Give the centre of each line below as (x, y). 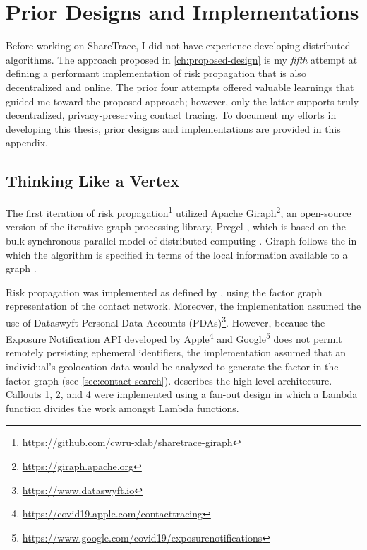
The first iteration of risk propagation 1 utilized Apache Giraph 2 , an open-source (179, 212)
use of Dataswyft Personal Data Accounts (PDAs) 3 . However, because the (166, 321)
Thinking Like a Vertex (92, 181)
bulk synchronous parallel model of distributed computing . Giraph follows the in (181, 240)
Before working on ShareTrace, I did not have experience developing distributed (178, 46)
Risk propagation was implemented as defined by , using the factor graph (164, 292)
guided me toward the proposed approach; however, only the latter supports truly (182, 101)
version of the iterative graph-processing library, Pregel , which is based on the (176, 227)
